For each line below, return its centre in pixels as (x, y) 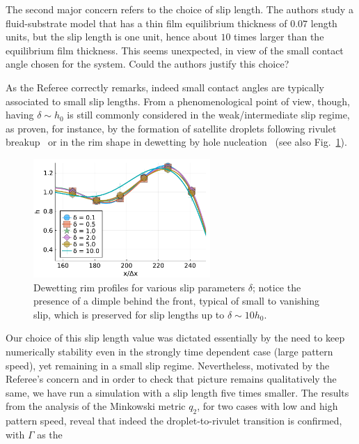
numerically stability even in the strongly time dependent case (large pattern (169, 351)
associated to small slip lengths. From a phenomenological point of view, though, (178, 101)
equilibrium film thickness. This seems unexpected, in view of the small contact (175, 50)
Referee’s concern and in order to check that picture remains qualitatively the (171, 379)
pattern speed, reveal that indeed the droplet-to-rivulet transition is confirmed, (174, 421)
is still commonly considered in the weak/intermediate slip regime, (208, 115)
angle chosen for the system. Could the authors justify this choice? (147, 64)
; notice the (277, 287)
